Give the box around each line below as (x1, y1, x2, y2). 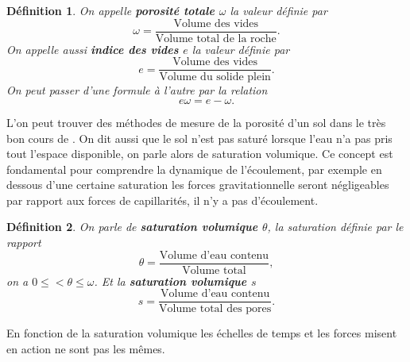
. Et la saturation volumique (94, 272, 247, 289)
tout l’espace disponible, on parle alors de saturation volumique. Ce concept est (6, 145, 393, 162)
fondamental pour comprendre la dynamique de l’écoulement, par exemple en (6, 160, 382, 177)
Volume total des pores (159, 303, 272, 315)
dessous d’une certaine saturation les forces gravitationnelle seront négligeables (6, 176, 389, 193)
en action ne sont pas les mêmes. (6, 340, 165, 356)
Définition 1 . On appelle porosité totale (6, 2, 215, 18)
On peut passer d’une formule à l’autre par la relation (6, 82, 268, 98)
